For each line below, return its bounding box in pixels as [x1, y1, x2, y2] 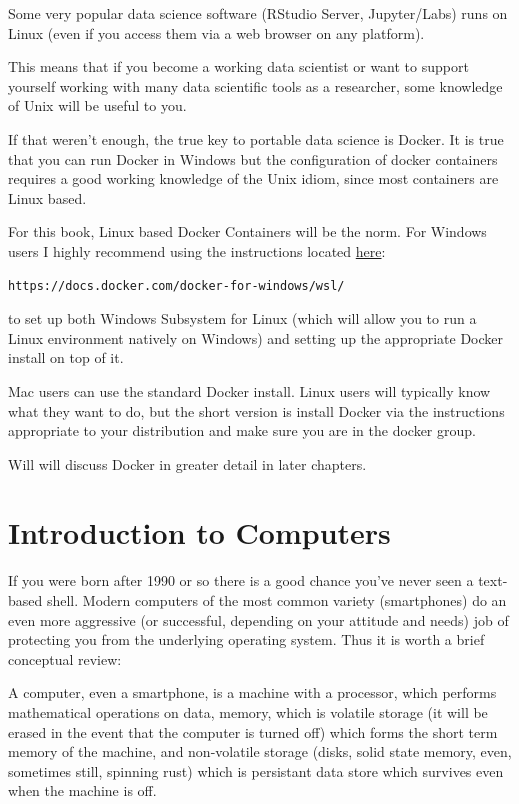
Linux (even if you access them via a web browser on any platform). [8, 22, 425, 43]
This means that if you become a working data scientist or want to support [8, 56, 469, 77]
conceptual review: [8, 648, 122, 669]
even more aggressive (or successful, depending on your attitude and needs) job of [8, 609, 509, 630]
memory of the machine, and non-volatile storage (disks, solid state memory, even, [8, 741, 512, 762]
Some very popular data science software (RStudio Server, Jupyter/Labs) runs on [8, 3, 508, 23]
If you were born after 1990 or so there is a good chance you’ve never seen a [8, 570, 474, 591]
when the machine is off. [8, 780, 157, 801]
